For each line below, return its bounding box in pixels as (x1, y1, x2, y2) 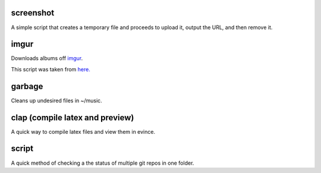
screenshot (11, 8, 55, 18)
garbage (11, 81, 43, 92)
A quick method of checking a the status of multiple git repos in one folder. (11, 159, 194, 166)
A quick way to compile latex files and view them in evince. (11, 128, 156, 135)
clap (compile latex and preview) (11, 112, 134, 122)
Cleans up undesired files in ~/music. (11, 97, 102, 104)
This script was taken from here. (11, 65, 90, 73)
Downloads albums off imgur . (11, 55, 83, 62)
